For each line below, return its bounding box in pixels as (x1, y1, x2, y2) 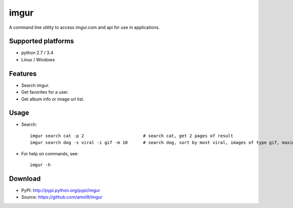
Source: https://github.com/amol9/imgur (21, 194, 103, 200)
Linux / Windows (21, 57, 55, 62)
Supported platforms (9, 37, 74, 45)
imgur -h (30, 162, 51, 167)
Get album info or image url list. (21, 96, 84, 102)
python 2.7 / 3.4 (21, 50, 54, 56)
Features (9, 69, 37, 78)
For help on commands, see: (21, 150, 79, 156)
